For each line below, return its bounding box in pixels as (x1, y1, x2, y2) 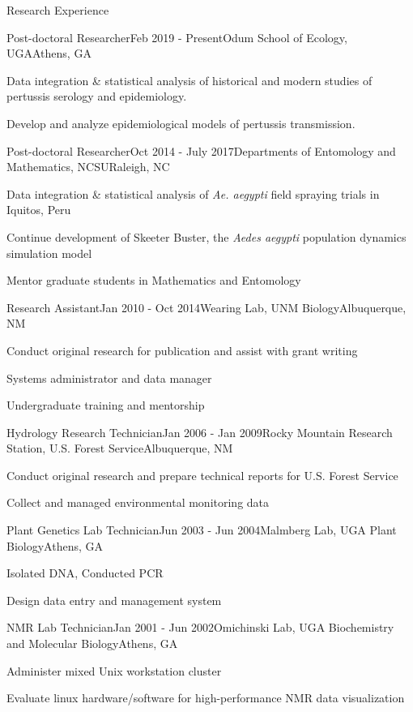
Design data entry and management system (6, 591, 222, 608)
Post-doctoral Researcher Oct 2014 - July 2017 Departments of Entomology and (6, 142, 396, 159)
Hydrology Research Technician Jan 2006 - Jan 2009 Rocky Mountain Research (6, 423, 393, 440)
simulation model (6, 244, 92, 261)
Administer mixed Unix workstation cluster (6, 662, 222, 679)
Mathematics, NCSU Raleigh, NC (6, 158, 170, 175)
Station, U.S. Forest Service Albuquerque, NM (6, 440, 233, 457)
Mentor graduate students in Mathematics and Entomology (6, 272, 301, 289)
